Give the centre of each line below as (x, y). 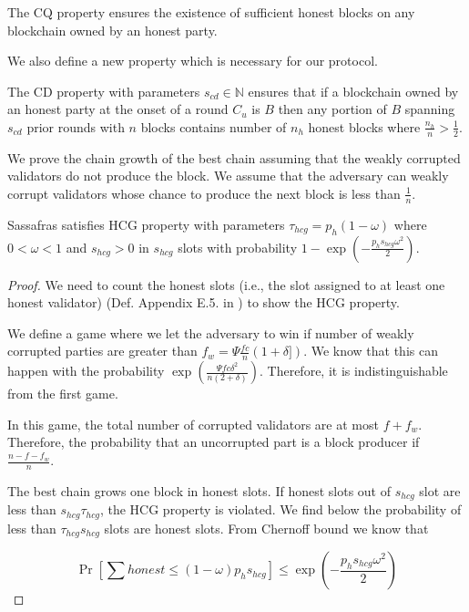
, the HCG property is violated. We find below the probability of (280, 509)
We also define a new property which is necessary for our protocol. (193, 61)
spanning (430, 109)
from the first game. (63, 394)
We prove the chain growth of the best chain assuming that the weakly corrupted (234, 157)
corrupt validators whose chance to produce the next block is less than (204, 193)
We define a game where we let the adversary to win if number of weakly (211, 332)
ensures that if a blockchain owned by (353, 91)
